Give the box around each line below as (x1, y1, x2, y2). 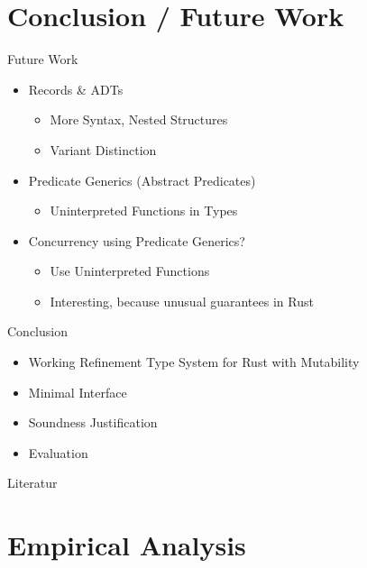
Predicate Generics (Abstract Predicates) (28, 170, 256, 189)
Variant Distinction (50, 140, 157, 159)
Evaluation (28, 443, 88, 462)
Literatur (7, 473, 58, 492)
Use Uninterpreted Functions (50, 261, 210, 280)
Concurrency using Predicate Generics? (28, 231, 245, 250)
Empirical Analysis (7, 527, 246, 563)
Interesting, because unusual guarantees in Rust (50, 291, 314, 310)
